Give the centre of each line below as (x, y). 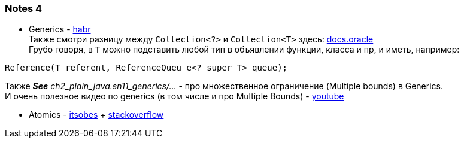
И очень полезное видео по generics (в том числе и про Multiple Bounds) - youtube (175, 96)
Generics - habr (60, 29)
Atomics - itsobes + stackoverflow (96, 115)
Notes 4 (24, 8)
